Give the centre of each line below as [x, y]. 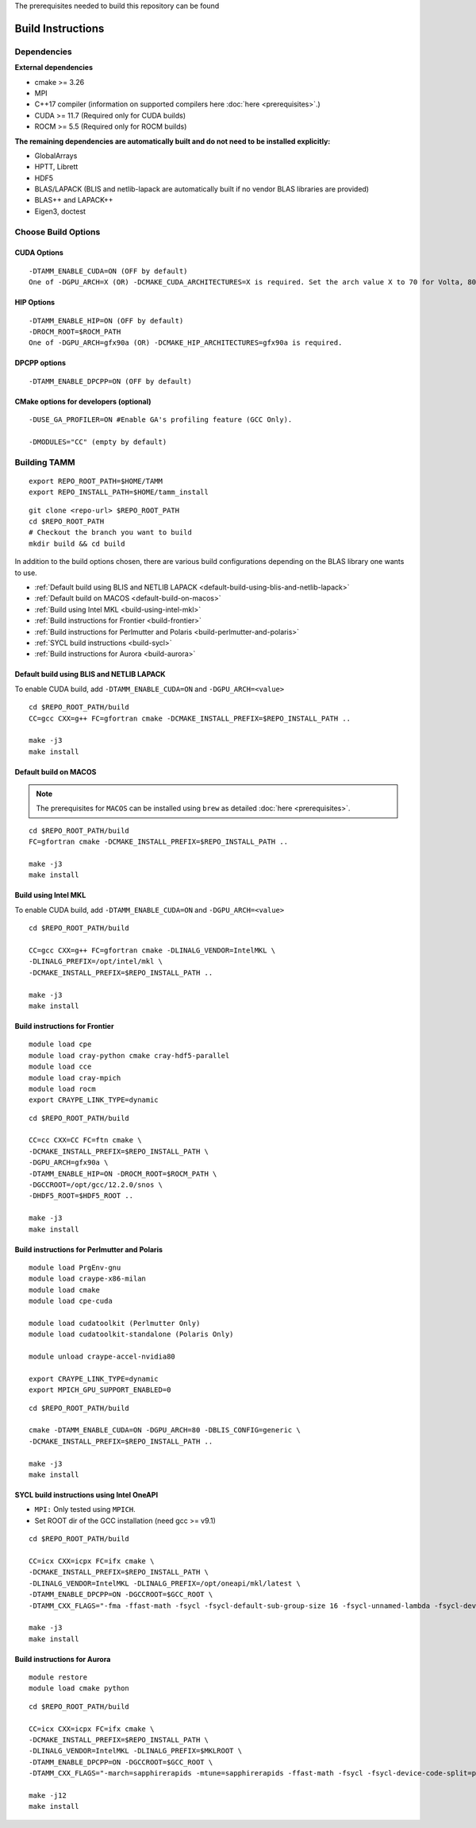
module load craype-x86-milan [88, 1279]
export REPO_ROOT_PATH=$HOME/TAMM [96, 481]
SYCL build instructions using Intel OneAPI [86, 1495]
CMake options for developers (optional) [83, 401]
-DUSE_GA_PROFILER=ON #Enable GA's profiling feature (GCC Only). [161, 420]
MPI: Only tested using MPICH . [85, 1509]
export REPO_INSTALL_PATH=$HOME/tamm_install [119, 492]
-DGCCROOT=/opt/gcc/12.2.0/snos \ [96, 1185]
